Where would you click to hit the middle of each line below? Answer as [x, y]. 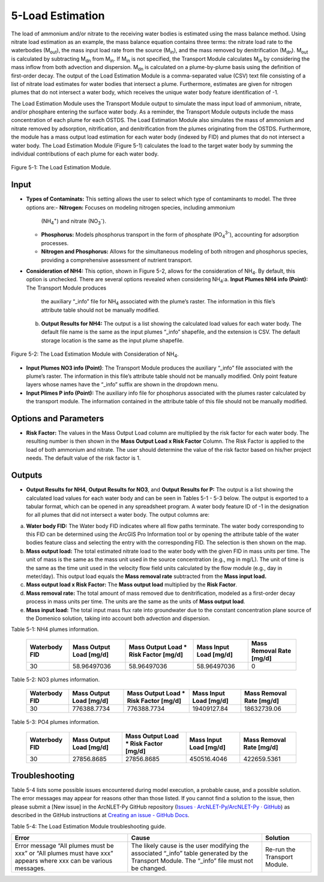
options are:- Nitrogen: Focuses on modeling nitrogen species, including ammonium [130, 207]
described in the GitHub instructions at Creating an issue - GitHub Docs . [100, 815]
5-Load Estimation [58, 16]
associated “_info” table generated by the [190, 853]
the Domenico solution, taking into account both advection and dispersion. [118, 618]
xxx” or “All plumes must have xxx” [64, 853]
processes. [55, 243]
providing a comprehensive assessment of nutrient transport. [117, 260]
